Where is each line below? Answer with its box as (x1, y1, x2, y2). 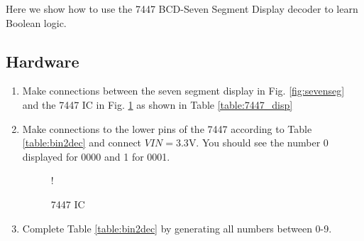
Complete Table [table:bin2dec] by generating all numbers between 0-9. (22, 220, 332, 235)
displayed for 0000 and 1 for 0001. (22, 149, 170, 164)
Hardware (6, 50, 79, 72)
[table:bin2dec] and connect (22, 135, 142, 150)
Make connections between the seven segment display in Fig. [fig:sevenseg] (22, 83, 345, 98)
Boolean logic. (6, 15, 67, 30)
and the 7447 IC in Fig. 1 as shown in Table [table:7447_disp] (22, 97, 293, 112)
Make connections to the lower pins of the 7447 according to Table (22, 121, 312, 136)
